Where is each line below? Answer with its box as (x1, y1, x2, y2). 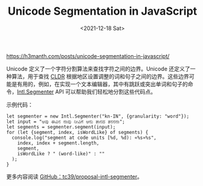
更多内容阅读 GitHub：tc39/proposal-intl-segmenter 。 (6, 173, 143, 180)
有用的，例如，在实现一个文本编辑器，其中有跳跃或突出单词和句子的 (16, 80, 188, 87)
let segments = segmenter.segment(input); (6, 124, 116, 130)
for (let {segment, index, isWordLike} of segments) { (6, 129, 149, 135)
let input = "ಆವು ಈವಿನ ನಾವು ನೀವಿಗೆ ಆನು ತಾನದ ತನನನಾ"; (6, 118, 125, 125)
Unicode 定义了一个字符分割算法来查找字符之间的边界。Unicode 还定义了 (6, 65, 191, 72)
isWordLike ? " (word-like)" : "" (17, 151, 105, 157)
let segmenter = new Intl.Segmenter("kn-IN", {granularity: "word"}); (6, 113, 190, 119)
